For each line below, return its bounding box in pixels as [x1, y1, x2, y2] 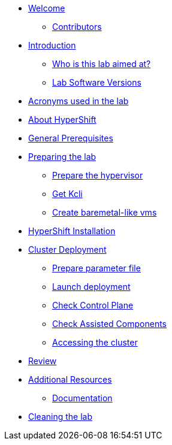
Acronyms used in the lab [28, 96, 129, 106]
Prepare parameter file [52, 263, 141, 273]
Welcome [28, 3, 65, 13]
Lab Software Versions [52, 77, 141, 87]
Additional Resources [28, 374, 112, 385]
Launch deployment [52, 281, 131, 292]
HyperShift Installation [28, 226, 116, 236]
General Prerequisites [28, 133, 113, 143]
